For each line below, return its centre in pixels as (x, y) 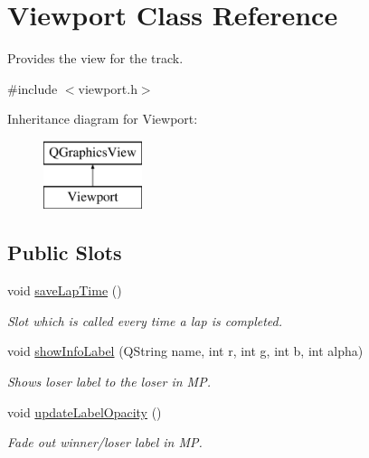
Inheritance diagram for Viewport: (103, 119)
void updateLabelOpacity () (85, 411)
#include (33, 88)
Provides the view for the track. (95, 58)
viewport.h (108, 88)
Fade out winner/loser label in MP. (105, 442)
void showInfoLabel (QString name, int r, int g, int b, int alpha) (185, 351)
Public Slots (65, 252)
